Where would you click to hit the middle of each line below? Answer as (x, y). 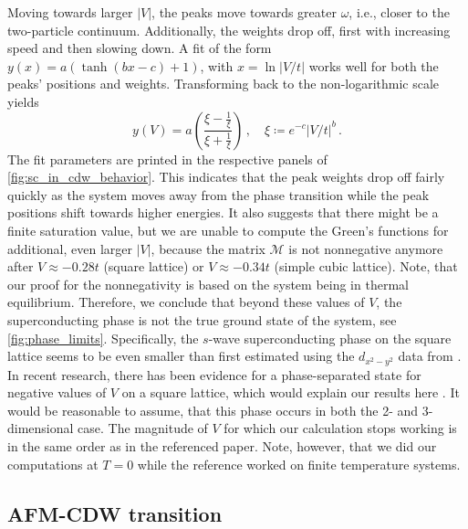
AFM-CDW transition (115, 513)
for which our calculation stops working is (340, 428)
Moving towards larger (70, 12)
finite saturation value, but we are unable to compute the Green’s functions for (228, 230)
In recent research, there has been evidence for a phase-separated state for (214, 374)
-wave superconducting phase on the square (330, 338)
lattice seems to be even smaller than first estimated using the (181, 356)
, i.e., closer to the (399, 12)
